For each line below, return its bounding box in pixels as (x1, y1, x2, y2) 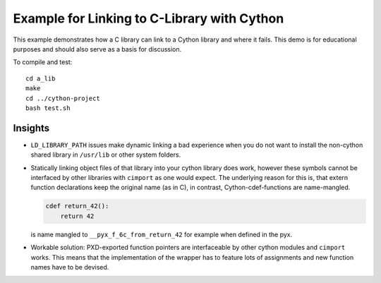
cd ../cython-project (25, 94, 100, 102)
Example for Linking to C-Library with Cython (13, 11, 284, 26)
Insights (13, 122, 50, 134)
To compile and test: (13, 58, 73, 66)
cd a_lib (25, 74, 56, 83)
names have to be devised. (30, 263, 109, 271)
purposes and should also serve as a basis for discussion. (13, 44, 182, 53)
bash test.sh (25, 104, 71, 112)
